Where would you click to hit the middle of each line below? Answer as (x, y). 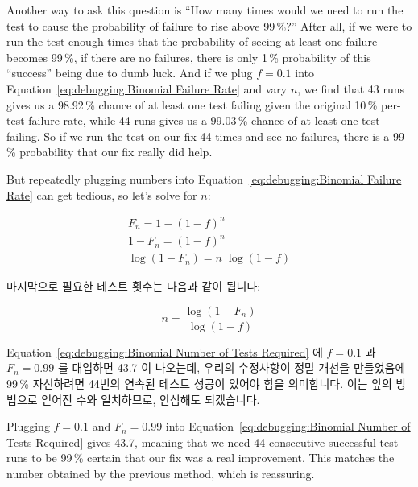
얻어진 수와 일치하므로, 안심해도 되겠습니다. (151, 399)
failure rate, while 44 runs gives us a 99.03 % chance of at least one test (204, 120)
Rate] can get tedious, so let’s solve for (102, 194)
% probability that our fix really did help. (110, 152)
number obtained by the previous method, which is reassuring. (161, 474)
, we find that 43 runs (351, 88)
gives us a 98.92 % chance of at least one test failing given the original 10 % (192, 104)
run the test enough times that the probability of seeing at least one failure (192, 41)
